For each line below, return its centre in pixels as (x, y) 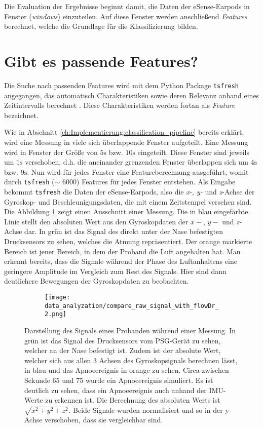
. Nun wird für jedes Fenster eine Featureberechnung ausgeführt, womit (138, 171)
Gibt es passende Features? (101, 61)
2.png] (55, 314)
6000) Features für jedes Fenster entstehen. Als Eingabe (149, 182)
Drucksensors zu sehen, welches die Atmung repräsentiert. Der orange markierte (128, 241)
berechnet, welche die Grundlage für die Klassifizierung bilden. (101, 26)
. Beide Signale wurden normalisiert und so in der (146, 410)
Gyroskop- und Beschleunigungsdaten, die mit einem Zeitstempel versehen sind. (128, 201)
